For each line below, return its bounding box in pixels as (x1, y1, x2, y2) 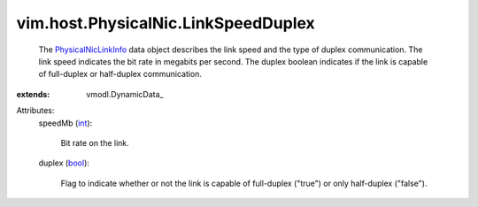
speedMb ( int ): (38, 118, 93, 128)
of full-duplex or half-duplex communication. (38, 69, 203, 80)
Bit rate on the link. (60, 137, 130, 148)
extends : (16, 88, 50, 99)
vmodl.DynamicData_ (86, 88, 164, 99)
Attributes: (16, 105, 55, 116)
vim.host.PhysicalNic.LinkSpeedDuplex (16, 13, 316, 33)
